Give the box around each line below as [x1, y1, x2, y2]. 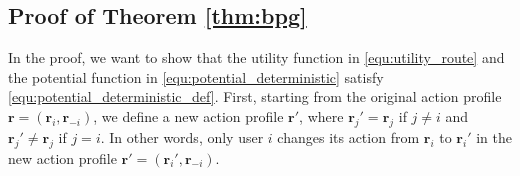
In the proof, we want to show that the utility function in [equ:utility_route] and [8, 47, 505, 68]
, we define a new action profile [93, 105, 284, 126]
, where [299, 105, 344, 126]
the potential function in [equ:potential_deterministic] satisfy [8, 66, 384, 87]
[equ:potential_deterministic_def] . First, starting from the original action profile [8, 86, 502, 107]
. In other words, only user [100, 126, 264, 147]
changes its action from [277, 126, 420, 147]
